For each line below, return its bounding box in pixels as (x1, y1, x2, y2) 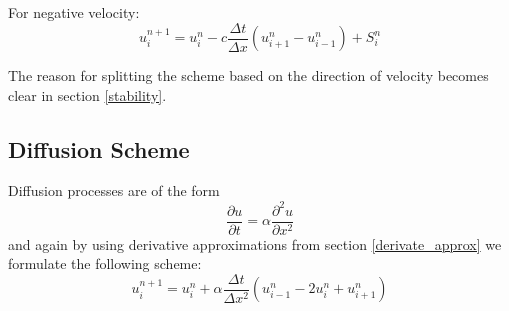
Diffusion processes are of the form (8, 180, 220, 201)
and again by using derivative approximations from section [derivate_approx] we (8, 233, 502, 254)
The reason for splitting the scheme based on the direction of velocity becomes (8, 65, 489, 86)
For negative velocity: (8, 2, 140, 22)
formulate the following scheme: (8, 253, 202, 274)
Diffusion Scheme (8, 133, 190, 164)
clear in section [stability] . (8, 84, 167, 105)
